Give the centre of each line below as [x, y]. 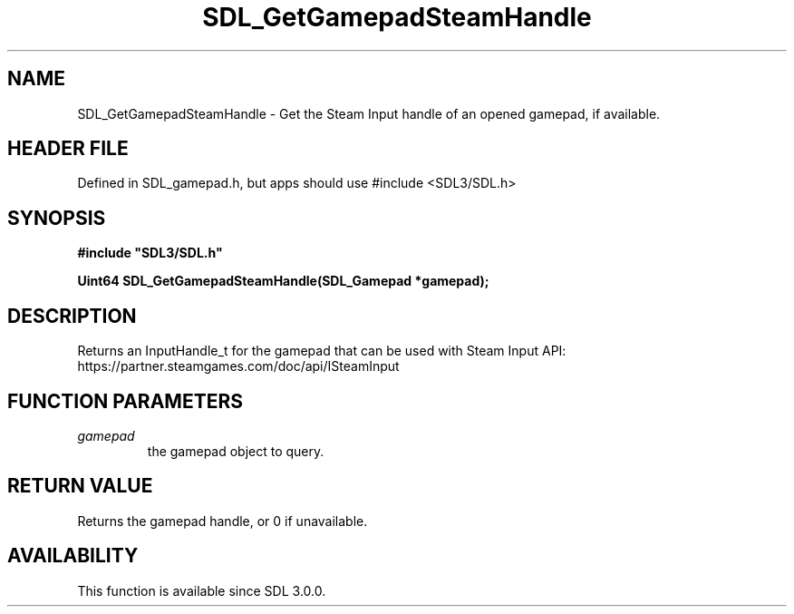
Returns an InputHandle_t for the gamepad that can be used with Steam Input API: [322, 351]
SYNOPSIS [57, 218]
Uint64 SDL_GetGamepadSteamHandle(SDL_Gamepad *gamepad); [283, 281]
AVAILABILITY [73, 556]
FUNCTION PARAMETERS [125, 401]
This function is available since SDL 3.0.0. [202, 590]
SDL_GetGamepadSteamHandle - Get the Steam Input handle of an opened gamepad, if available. [369, 113]
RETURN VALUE [80, 486]
